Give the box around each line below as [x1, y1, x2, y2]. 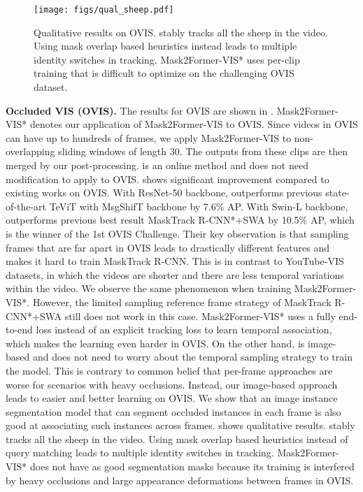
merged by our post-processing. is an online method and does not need [6, 158, 308, 172]
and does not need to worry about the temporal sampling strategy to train [32, 349, 353, 364]
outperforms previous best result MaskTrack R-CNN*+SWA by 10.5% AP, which [6, 212, 355, 227]
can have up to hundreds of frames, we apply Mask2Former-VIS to [6, 130, 292, 145]
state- [325, 185, 350, 200]
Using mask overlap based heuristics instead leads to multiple [34, 38, 297, 53]
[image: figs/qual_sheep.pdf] [34, 5, 174, 15]
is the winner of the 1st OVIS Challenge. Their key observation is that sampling [6, 226, 349, 240]
